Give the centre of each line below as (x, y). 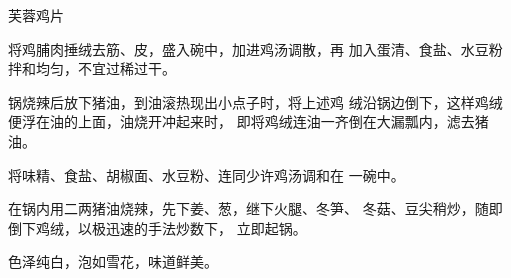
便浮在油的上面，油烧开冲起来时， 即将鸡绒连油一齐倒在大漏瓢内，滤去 (241, 121)
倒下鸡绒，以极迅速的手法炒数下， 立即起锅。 (157, 227)
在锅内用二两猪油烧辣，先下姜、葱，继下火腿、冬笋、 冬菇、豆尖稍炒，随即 (255, 208)
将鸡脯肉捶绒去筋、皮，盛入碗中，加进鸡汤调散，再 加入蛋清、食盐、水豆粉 (255, 48)
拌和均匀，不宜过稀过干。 (92, 68)
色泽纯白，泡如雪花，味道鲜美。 (113, 261)
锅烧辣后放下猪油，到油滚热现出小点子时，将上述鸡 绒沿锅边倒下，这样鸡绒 (255, 101)
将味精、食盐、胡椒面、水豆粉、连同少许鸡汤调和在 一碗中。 (206, 174)
